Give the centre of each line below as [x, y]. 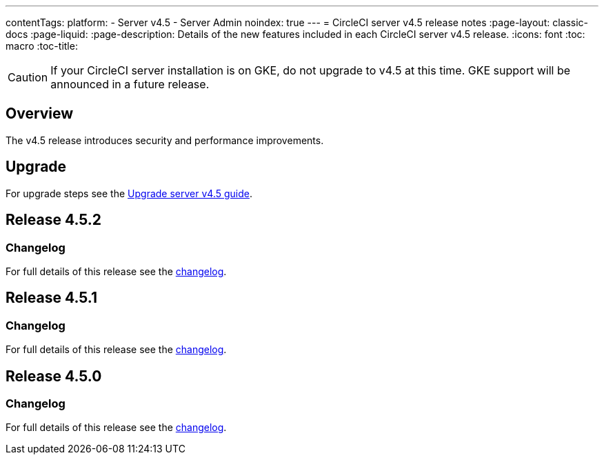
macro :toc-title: [42, 46]
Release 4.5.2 [54, 220]
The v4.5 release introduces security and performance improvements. [165, 140]
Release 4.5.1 [52, 298]
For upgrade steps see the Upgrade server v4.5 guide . [129, 193]
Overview [40, 114]
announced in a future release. [130, 84]
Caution [28, 77]
